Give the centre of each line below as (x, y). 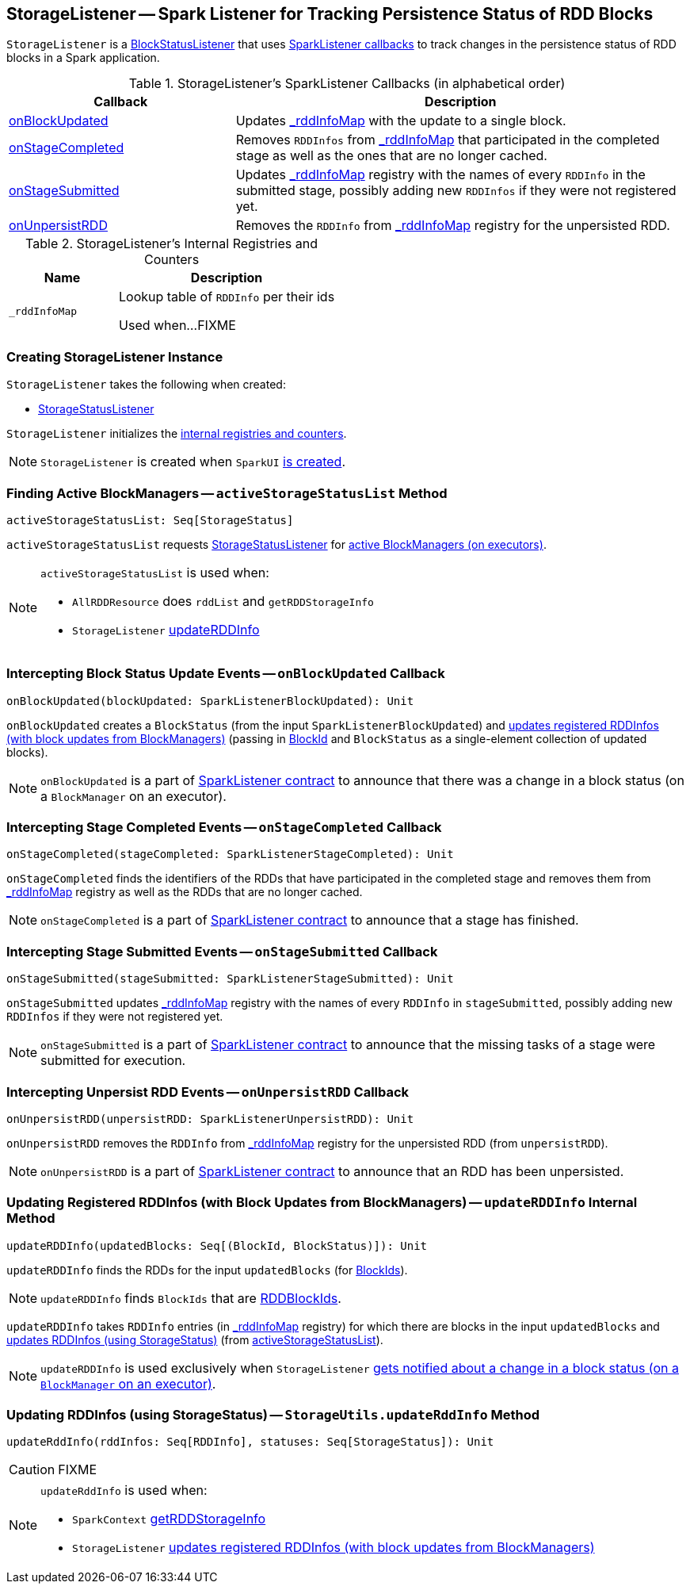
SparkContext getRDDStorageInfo (169, 1519)
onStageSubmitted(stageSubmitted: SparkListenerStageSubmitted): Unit (230, 979)
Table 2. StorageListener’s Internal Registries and (172, 244)
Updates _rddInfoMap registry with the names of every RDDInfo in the (440, 175)
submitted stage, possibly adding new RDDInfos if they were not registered (456, 191)
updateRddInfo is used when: (124, 1490)
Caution (32, 1470)
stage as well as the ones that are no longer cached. (391, 156)
